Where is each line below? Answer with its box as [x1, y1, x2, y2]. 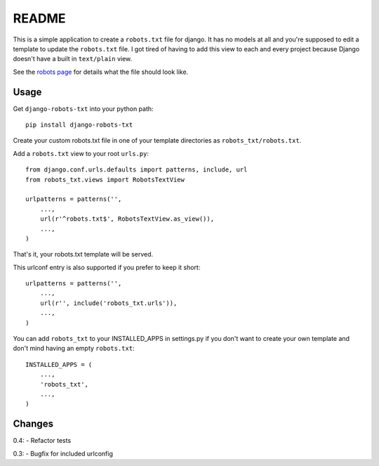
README [13, 11, 66, 26]
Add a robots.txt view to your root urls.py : [13, 149, 149, 157]
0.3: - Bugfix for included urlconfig [13, 449, 114, 458]
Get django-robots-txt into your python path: [13, 104, 154, 112]
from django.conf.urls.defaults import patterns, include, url [25, 166, 248, 174]
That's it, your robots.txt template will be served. [13, 250, 154, 259]
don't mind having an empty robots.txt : [13, 344, 135, 353]
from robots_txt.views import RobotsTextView [25, 176, 185, 183]
